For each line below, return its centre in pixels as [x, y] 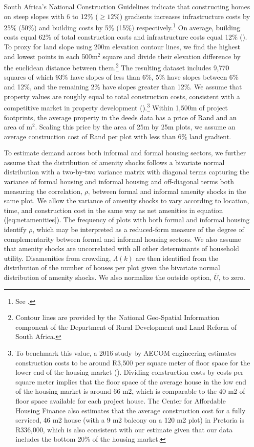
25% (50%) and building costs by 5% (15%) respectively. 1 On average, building [122, 27]
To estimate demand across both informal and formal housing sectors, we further [125, 153]
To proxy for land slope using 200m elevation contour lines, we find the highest [122, 47]
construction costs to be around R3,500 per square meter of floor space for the [133, 362]
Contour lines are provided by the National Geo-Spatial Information [117, 317]
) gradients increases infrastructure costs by [185, 16]
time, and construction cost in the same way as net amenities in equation [114, 210]
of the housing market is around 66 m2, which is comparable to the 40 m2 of [130, 391]
